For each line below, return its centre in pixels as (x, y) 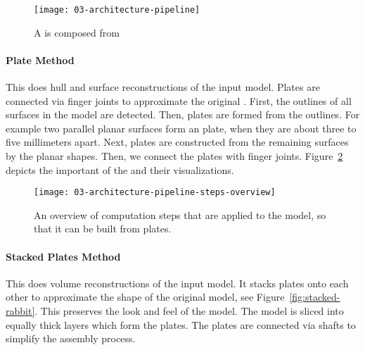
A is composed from (77, 32)
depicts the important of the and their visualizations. (120, 169)
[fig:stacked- (315, 297)
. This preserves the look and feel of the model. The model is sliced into (189, 311)
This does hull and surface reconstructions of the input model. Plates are (163, 87)
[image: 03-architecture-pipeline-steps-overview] (155, 193)
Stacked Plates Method (63, 256)
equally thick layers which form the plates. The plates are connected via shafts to (181, 324)
